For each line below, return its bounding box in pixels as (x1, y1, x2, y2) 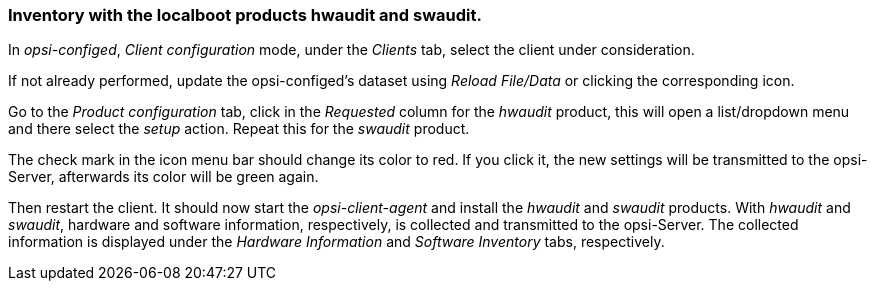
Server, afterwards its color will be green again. (8, 168, 319, 186)
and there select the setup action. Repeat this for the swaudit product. (8, 120, 470, 138)
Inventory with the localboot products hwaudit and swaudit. (8, 5, 482, 25)
